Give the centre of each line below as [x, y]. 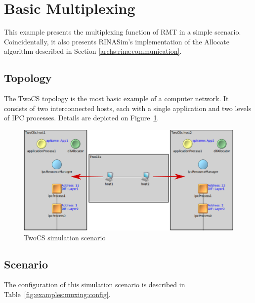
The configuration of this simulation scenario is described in [95, 284]
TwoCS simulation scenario [65, 237]
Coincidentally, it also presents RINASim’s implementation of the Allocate [117, 41]
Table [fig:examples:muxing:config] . [57, 294]
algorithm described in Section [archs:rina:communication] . [93, 51]
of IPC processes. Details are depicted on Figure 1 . [82, 118]
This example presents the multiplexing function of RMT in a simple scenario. [123, 32]
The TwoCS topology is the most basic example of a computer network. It [116, 98]
